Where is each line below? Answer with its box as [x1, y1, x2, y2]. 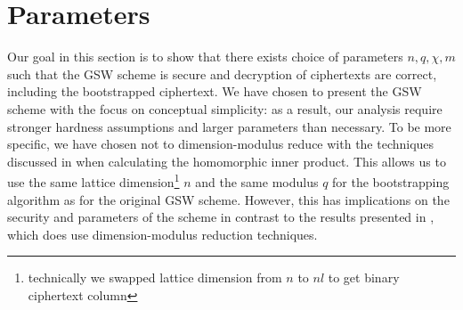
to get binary [328, 268, 400, 287]
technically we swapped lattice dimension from [28, 268, 282, 287]
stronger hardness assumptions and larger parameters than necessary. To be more [7, 117, 451, 135]
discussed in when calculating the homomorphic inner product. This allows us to [7, 151, 446, 170]
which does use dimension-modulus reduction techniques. [7, 224, 318, 243]
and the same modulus [195, 172, 319, 191]
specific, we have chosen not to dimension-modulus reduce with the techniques [7, 135, 435, 153]
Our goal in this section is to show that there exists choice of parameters [7, 47, 403, 66]
